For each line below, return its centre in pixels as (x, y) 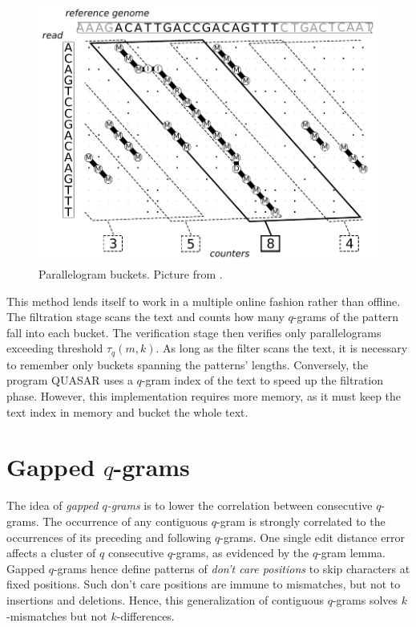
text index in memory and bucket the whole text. (127, 411)
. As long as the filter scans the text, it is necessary (282, 348)
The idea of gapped (53, 505)
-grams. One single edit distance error (312, 537)
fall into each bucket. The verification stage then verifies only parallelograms (194, 332)
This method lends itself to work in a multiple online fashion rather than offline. (204, 301)
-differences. (145, 615)
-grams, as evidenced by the (241, 553)
